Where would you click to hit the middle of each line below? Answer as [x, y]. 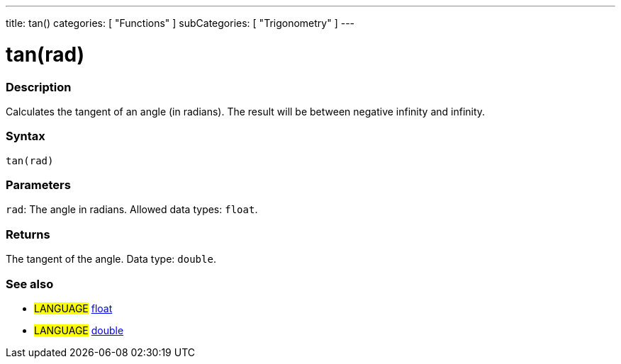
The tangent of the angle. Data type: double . [111, 259]
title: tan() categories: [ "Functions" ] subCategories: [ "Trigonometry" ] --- [180, 23]
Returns [28, 234]
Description [39, 87]
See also [30, 284]
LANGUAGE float [73, 308]
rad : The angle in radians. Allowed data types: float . [132, 210]
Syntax [26, 136]
